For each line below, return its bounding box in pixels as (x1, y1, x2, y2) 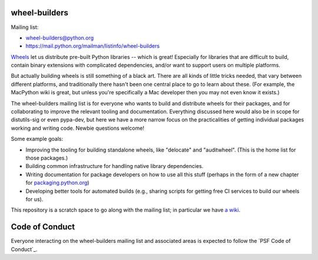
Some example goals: (11, 136, 64, 143)
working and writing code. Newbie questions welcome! (11, 124, 144, 131)
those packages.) (25, 154, 68, 162)
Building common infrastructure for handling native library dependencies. (25, 163, 204, 170)
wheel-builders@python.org (25, 34, 94, 41)
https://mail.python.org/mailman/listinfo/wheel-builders (25, 42, 160, 50)
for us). (25, 195, 44, 203)
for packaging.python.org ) (25, 179, 90, 186)
